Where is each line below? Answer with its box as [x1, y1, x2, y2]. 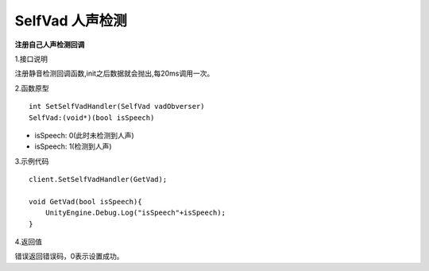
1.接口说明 [14, 54, 48, 64]
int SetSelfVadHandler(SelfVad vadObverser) [29, 102, 206, 111]
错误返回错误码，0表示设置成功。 [14, 251, 124, 261]
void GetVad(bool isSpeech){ [29, 197, 142, 206]
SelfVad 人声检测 [14, 12, 127, 29]
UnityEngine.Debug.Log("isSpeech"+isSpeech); [44, 208, 226, 218]
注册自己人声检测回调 [14, 40, 85, 49]
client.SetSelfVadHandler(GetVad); [29, 175, 168, 184]
